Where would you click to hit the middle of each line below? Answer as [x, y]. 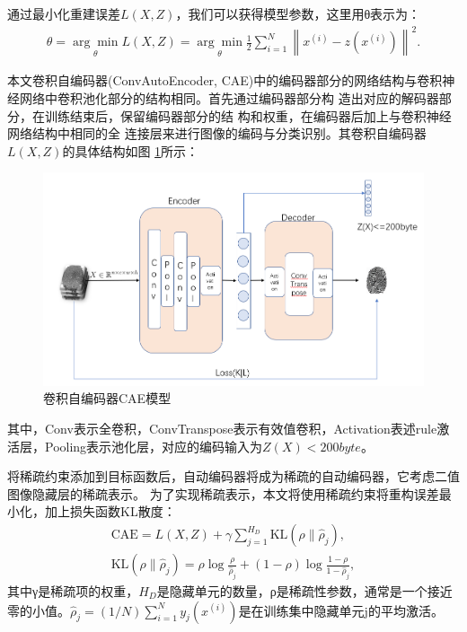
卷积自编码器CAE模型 [107, 398]
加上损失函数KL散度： [110, 511]
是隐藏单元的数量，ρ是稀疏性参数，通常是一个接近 [304, 590]
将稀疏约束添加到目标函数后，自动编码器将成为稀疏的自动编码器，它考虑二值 [233, 476]
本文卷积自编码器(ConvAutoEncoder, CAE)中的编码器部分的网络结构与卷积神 [231, 80]
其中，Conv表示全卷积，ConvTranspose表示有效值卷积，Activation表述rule [222, 429]
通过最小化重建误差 [64, 13]
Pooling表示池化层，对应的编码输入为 [154, 446]
